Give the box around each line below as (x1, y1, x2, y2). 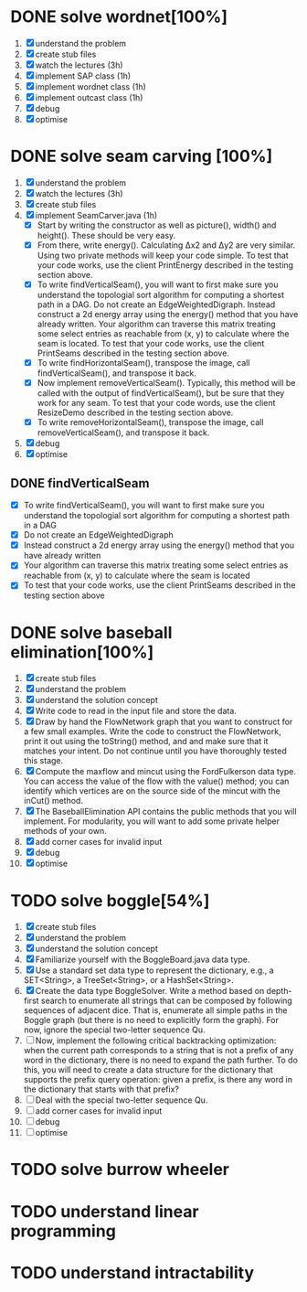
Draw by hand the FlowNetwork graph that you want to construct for (35, 716, 293, 728)
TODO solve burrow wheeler (10, 1159, 230, 1180)
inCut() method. (23, 795, 83, 806)
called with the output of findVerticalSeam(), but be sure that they (37, 388, 285, 399)
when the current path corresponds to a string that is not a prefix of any (23, 1045, 294, 1056)
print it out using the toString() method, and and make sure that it (23, 736, 269, 747)
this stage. (23, 755, 64, 766)
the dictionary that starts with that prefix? (23, 1084, 179, 1094)
